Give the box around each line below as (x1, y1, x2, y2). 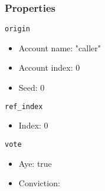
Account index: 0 (18, 61, 80, 74)
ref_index (5, 102, 43, 111)
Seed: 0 (18, 81, 45, 94)
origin (5, 25, 30, 34)
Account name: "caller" (18, 41, 101, 54)
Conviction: (18, 177, 60, 189)
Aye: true (18, 157, 52, 169)
